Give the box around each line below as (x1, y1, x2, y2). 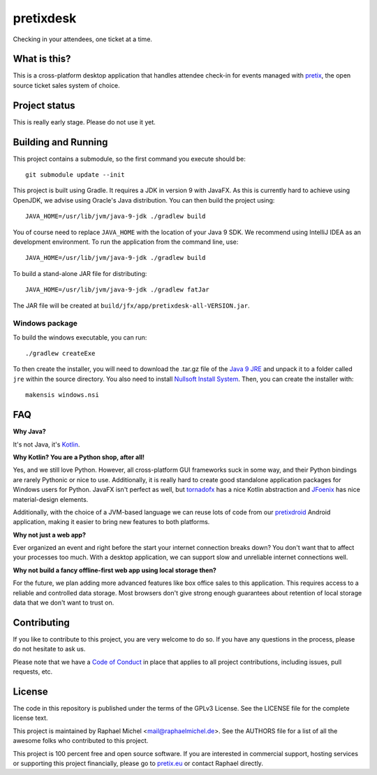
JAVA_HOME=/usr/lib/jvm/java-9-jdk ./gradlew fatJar (25, 286, 209, 294)
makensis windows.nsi (25, 391, 99, 399)
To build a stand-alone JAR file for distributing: (13, 269, 147, 277)
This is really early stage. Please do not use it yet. (13, 117, 156, 126)
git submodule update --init (25, 171, 125, 179)
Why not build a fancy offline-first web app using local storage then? (13, 566, 216, 574)
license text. (13, 714, 48, 723)
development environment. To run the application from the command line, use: (13, 238, 239, 246)
